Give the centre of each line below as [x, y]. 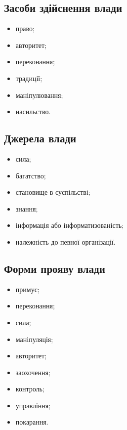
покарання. [32, 422]
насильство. [33, 111]
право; [25, 28]
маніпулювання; [39, 95]
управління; [33, 405]
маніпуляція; [34, 339]
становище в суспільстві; [53, 192]
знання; [27, 208]
